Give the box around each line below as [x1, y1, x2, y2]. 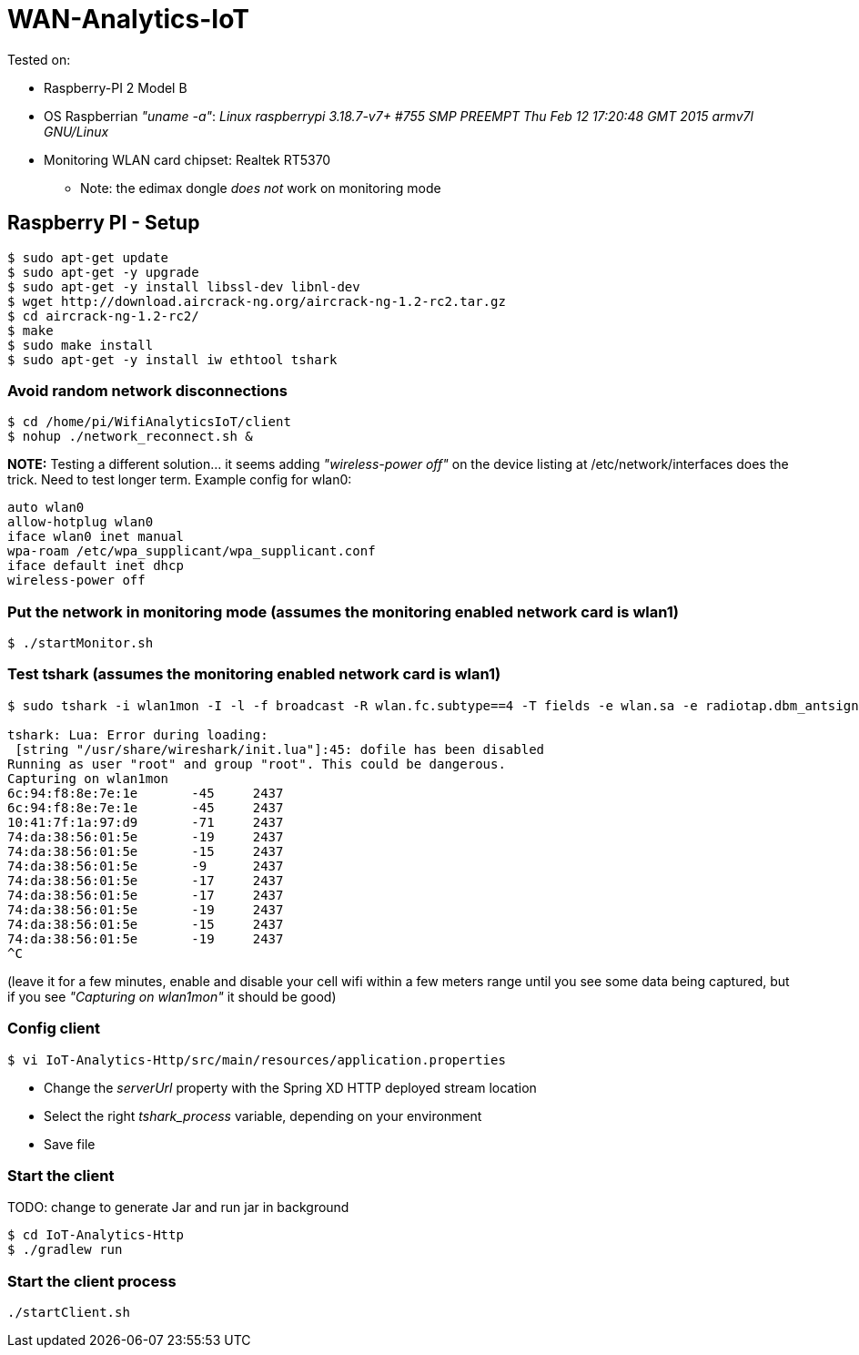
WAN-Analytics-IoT [7, 4, 249, 35]
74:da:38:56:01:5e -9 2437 [7, 858, 284, 873]
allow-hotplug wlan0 [7, 514, 154, 530]
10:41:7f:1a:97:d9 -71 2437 [7, 814, 284, 830]
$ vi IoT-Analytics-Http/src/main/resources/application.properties [7, 1052, 506, 1067]
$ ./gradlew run [7, 1242, 123, 1258]
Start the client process [7, 1271, 177, 1290]
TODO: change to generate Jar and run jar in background [7, 1199, 349, 1216]
